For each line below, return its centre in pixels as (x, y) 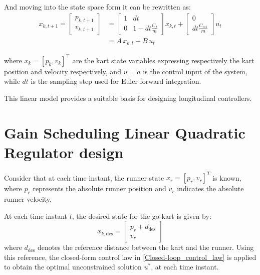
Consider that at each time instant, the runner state (84, 177)
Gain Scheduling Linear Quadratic (125, 132)
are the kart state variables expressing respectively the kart (163, 60)
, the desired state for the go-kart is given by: (142, 216)
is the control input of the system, (195, 71)
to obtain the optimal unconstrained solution (73, 267)
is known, (227, 177)
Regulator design (64, 152)
